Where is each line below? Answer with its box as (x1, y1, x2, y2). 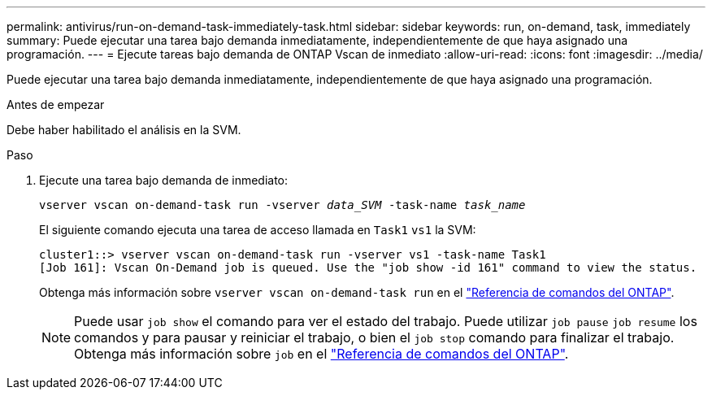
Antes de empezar (7, 98, 105, 111)
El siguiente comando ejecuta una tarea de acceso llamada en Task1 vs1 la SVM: (39, 223, 476, 237)
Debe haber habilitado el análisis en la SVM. (7, 123, 241, 137)
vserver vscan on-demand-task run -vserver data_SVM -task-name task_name (39, 198, 526, 211)
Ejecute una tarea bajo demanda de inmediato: (39, 173, 289, 187)
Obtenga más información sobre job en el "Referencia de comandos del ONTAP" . (74, 346, 569, 362)
